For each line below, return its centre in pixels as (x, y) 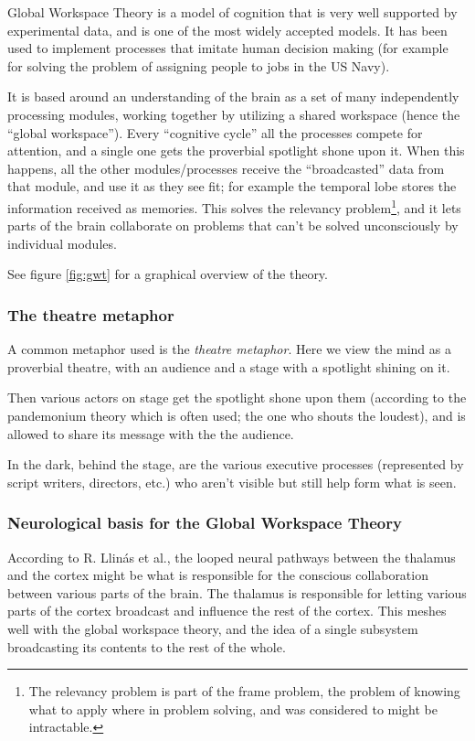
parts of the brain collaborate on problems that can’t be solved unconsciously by (233, 226)
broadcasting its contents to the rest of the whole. (147, 646)
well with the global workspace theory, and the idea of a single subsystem (213, 628)
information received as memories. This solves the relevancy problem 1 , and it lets (234, 206)
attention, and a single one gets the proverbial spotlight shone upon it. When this (236, 150)
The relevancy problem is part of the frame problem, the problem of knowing (244, 691)
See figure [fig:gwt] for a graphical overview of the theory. (168, 274)
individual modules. (62, 243)
